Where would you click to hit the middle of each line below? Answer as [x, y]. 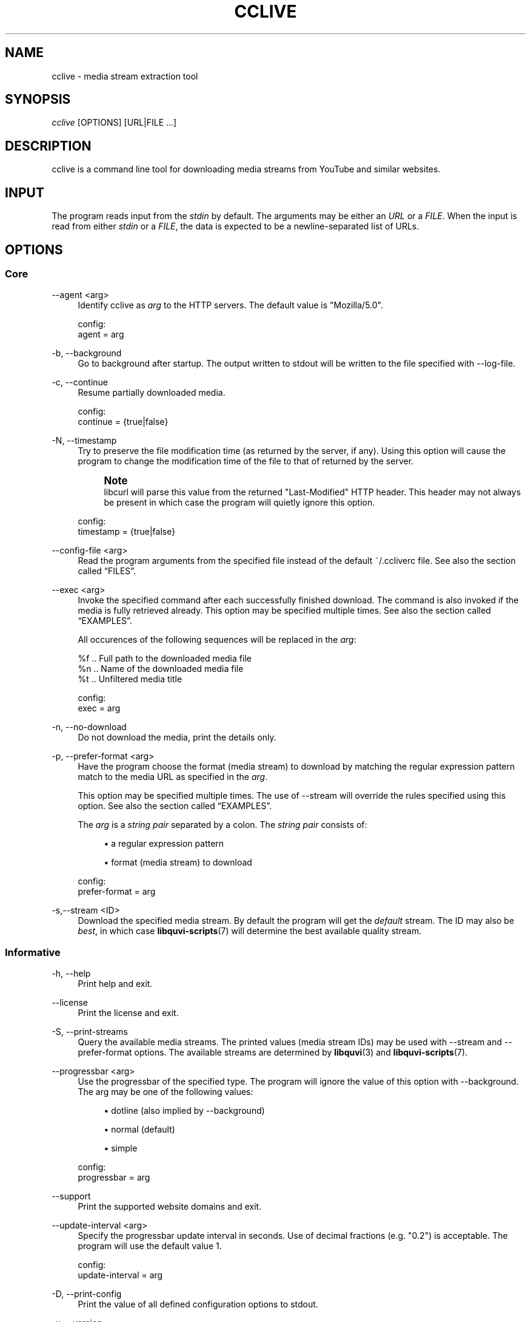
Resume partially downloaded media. [152, 393]
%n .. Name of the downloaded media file [161, 669]
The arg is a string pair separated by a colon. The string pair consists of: [222, 825]
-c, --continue [80, 382]
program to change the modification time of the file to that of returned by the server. [246, 461]
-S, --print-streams [90, 1032]
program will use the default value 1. [150, 1246]
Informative [33, 952]
